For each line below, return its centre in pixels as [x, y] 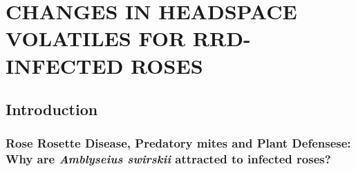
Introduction [52, 109]
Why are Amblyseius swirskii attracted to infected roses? [168, 159]
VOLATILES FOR [96, 38]
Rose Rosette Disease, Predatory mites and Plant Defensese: [178, 143]
